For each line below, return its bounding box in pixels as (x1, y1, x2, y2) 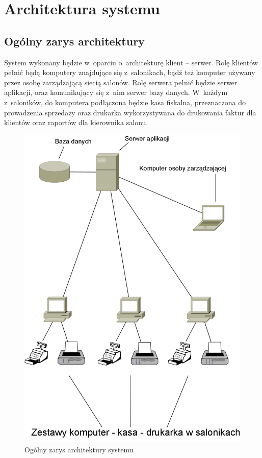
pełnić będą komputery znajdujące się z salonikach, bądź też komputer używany (4, 67, 255, 78)
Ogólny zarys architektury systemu (24, 444, 134, 454)
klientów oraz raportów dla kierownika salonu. (4, 117, 148, 128)
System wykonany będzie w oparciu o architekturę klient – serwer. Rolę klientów (4, 57, 258, 67)
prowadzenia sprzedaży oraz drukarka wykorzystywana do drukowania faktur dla (4, 107, 256, 117)
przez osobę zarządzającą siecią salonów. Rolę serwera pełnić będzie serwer (4, 77, 238, 87)
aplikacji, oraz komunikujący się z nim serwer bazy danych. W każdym (4, 87, 228, 98)
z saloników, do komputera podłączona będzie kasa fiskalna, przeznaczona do (4, 97, 246, 107)
